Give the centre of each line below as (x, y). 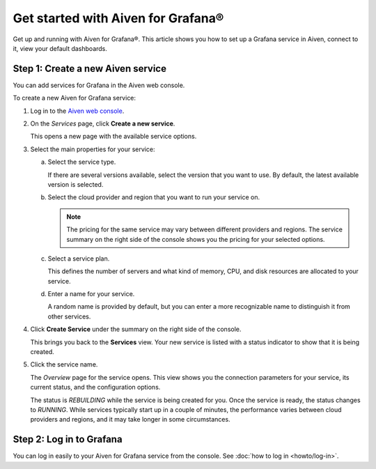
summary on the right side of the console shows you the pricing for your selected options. (196, 239)
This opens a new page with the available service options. (113, 137)
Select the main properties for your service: (93, 149)
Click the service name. (64, 364)
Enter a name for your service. (91, 294)
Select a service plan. (79, 259)
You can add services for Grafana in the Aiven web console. (99, 85)
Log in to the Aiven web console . (77, 111)
